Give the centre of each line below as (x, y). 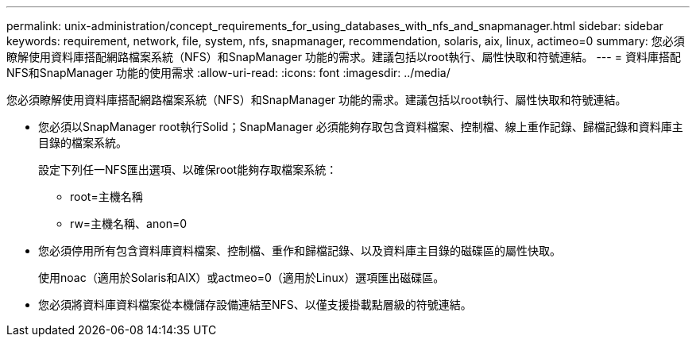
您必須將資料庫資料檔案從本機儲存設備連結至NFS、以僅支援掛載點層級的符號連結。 (255, 304)
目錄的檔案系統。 (83, 143)
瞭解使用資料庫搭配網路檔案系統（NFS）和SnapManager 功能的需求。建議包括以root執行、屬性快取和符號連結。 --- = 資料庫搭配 (344, 57)
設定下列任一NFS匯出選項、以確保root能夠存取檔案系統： (188, 170)
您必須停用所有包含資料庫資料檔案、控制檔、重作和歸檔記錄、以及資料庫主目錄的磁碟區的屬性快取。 (300, 251)
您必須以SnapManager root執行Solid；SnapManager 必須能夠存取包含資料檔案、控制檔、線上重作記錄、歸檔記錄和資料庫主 (361, 127)
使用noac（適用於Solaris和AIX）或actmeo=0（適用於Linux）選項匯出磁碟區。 (242, 277)
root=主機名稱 (106, 197)
